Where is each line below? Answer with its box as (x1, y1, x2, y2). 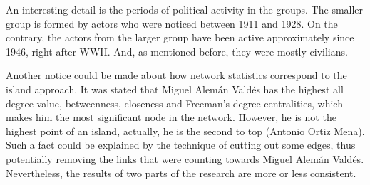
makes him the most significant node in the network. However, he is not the (6, 110, 336, 125)
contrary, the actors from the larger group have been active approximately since (6, 30, 354, 45)
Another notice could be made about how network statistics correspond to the (6, 68, 347, 83)
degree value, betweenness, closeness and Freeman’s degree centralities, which (6, 95, 343, 110)
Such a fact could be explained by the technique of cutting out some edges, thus (6, 137, 356, 152)
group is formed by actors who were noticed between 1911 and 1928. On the (6, 16, 338, 31)
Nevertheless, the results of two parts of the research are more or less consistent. (6, 165, 356, 180)
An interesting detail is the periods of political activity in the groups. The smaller (6, 2, 364, 16)
